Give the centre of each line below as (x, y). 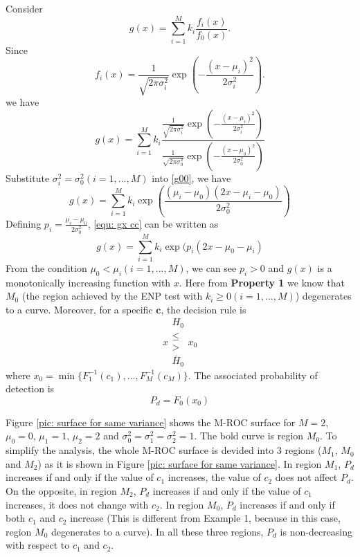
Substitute (28, 177)
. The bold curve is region (249, 436)
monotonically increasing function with (88, 282)
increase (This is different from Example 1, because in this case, (205, 518)
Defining (24, 223)
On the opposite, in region (61, 491)
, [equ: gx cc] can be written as (153, 223)
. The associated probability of (253, 375)
